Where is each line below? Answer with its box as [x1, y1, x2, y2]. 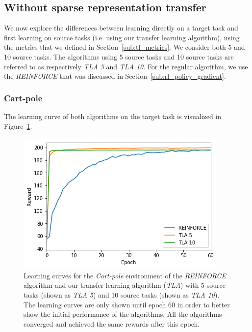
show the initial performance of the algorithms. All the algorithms [24, 309, 222, 319]
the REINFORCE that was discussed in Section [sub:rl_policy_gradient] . [4, 71, 226, 81]
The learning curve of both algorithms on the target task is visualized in [4, 111, 222, 121]
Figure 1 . [4, 121, 32, 131]
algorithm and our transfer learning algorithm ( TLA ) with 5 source [24, 280, 226, 290]
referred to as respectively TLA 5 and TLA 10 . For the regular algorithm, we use [4, 61, 248, 71]
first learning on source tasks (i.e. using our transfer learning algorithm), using [4, 32, 240, 42]
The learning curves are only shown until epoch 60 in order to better [24, 299, 230, 309]
